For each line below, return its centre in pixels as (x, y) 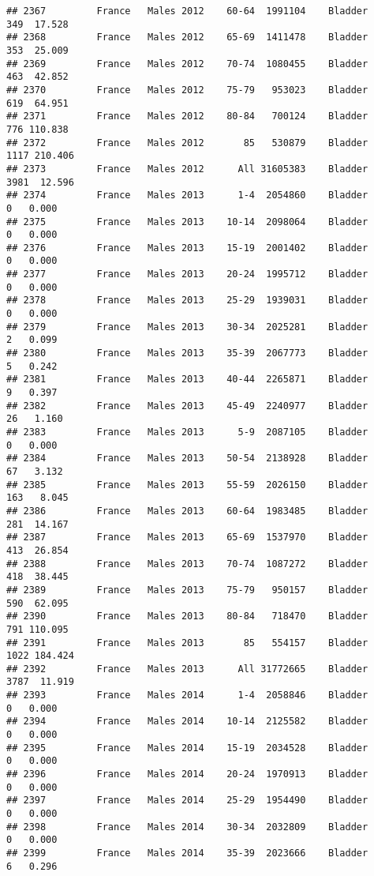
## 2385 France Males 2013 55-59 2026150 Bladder (187, 485)
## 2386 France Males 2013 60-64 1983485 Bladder (187, 511)
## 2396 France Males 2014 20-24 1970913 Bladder (187, 774)
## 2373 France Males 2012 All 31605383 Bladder (187, 169)
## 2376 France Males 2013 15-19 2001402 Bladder (187, 248)
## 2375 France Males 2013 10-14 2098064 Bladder (187, 222)
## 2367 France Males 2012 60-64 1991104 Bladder (187, 11)
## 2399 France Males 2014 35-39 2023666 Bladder (187, 853)
